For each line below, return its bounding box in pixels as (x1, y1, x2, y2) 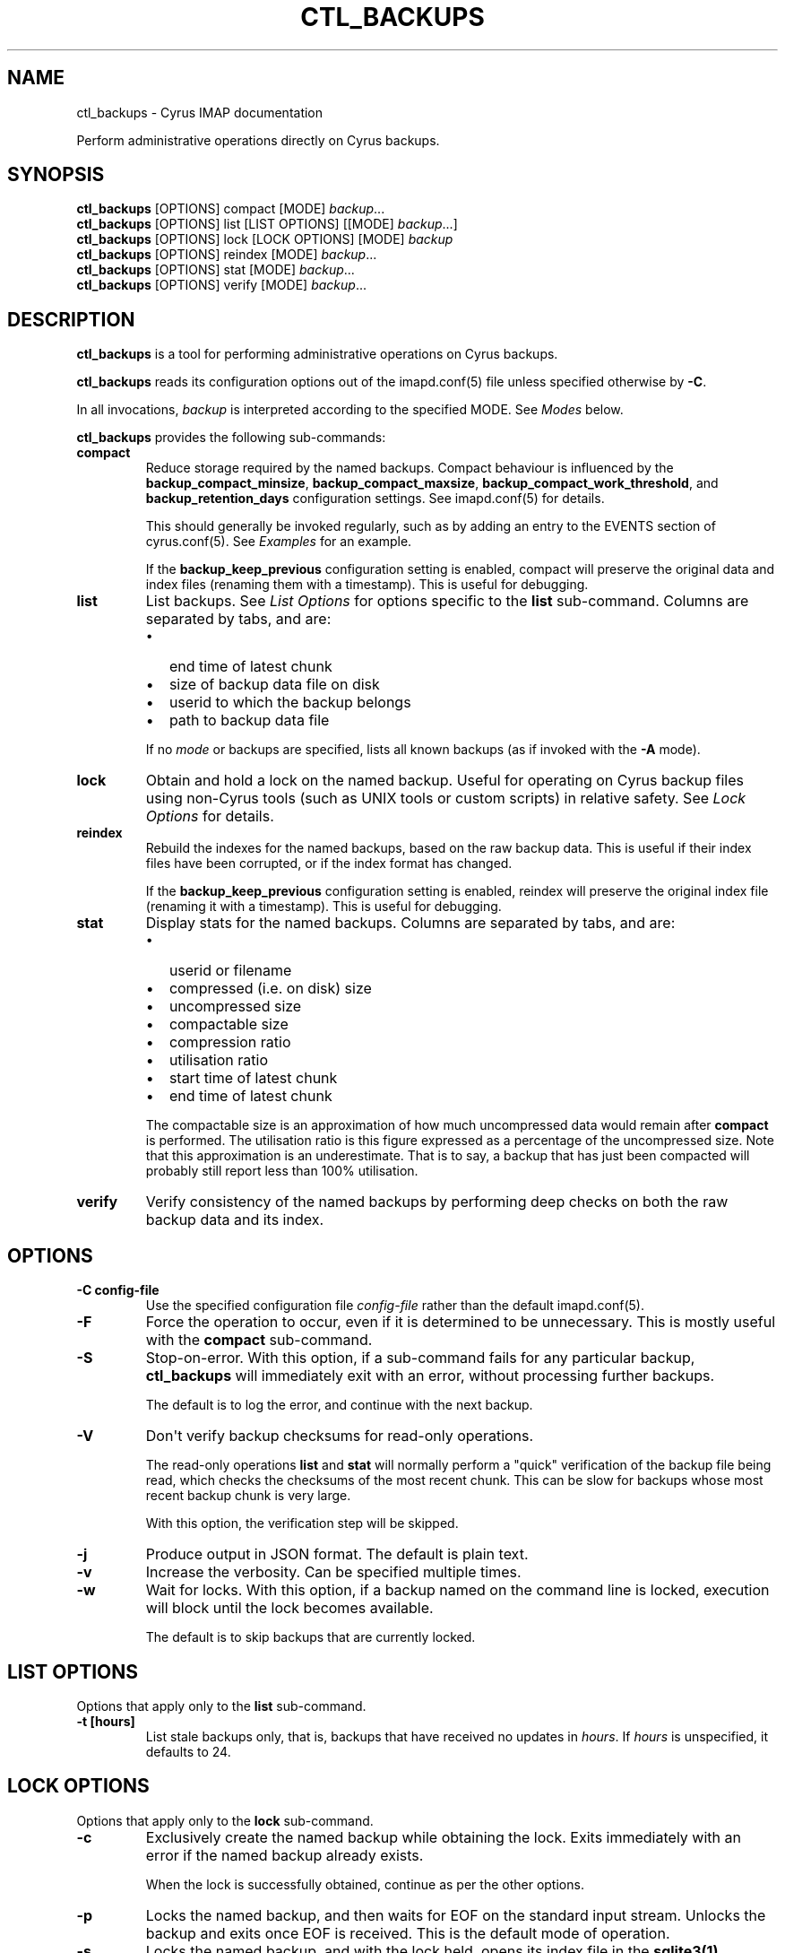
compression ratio (168, 1033, 291, 1052)
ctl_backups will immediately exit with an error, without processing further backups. (145, 1367, 715, 1385)
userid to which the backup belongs (168, 693, 411, 712)
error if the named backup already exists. (145, 1845, 424, 1864)
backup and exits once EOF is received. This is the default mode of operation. (145, 1923, 670, 1942)
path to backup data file (168, 711, 330, 730)
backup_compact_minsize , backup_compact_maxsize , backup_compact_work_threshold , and (145, 475, 719, 491)
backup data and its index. (145, 1211, 324, 1229)
